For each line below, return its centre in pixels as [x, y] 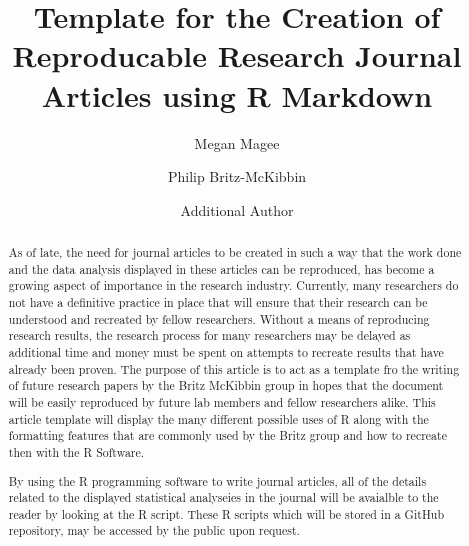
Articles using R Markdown [237, 94]
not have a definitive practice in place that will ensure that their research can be [218, 302]
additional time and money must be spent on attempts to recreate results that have [226, 352]
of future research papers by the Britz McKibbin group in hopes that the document [226, 385]
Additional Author [237, 209]
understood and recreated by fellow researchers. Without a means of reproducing [219, 318]
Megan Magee [237, 142]
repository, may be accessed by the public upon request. [154, 530]
